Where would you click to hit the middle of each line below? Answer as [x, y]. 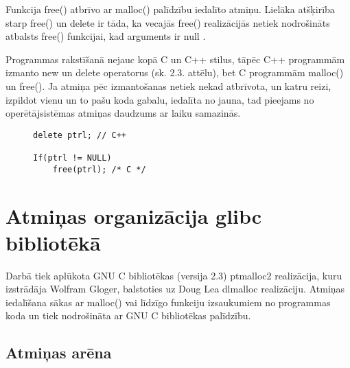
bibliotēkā [53, 242]
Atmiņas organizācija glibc [134, 215]
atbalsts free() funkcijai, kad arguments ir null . [106, 36]
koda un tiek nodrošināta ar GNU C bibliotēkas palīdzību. [128, 315]
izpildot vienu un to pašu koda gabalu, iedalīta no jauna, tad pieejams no [160, 99]
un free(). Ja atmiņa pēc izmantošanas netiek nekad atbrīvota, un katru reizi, [168, 85]
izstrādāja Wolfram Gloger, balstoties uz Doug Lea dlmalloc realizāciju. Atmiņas [175, 289]
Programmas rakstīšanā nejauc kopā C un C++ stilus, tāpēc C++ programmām [175, 59]
